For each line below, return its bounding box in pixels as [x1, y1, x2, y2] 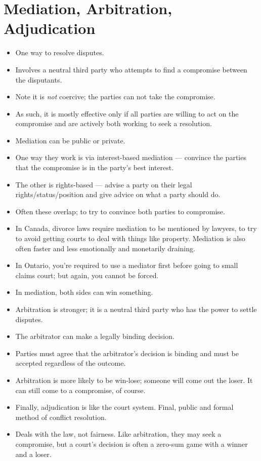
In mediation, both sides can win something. [15, 287, 153, 297]
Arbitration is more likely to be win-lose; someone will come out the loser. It [15, 374, 253, 385]
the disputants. [15, 74, 62, 85]
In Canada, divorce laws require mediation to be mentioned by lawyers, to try [15, 223, 257, 234]
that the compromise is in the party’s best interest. [15, 162, 174, 173]
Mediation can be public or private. [15, 135, 125, 145]
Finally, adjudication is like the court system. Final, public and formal [15, 402, 234, 412]
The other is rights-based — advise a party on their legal [15, 179, 192, 189]
